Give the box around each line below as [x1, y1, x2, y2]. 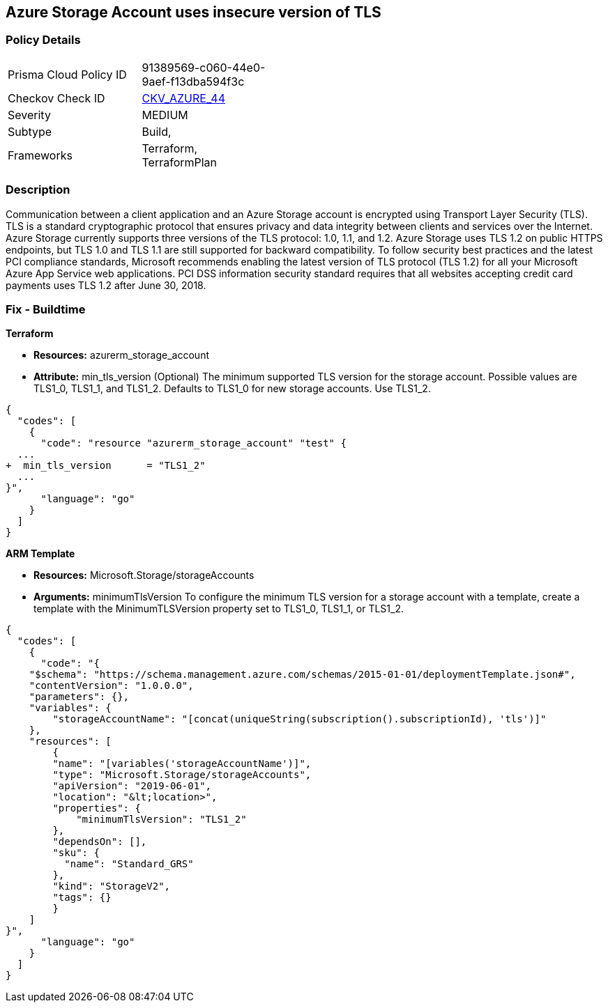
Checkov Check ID [8, 91, 105, 105]
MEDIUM [142, 107, 188, 122]
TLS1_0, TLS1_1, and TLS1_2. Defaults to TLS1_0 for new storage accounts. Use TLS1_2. [33, 382, 431, 395]
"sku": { [52, 847, 100, 859]
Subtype [8, 124, 52, 139]
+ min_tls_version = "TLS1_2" [6, 460, 206, 472]
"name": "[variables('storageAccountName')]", [52, 758, 312, 770]
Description [6, 183, 70, 197]
